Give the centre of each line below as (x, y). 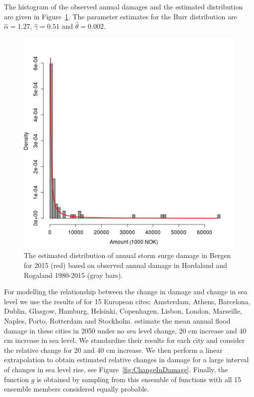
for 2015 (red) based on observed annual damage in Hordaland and (126, 265)
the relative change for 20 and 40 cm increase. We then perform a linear (113, 350)
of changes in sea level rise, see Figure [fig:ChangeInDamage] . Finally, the (116, 369)
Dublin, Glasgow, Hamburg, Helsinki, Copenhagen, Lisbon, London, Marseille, (123, 311)
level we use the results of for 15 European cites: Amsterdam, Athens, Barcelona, (127, 301)
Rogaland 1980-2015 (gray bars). (73, 275)
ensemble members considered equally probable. (77, 389)
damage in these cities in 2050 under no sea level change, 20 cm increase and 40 (125, 330)
